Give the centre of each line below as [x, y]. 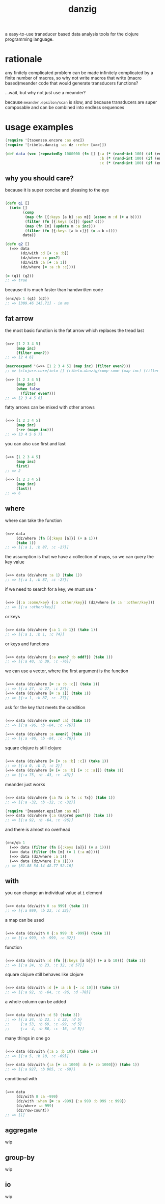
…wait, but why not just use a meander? [45, 93]
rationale [24, 59]
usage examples [39, 127]
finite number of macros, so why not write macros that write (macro [73, 78]
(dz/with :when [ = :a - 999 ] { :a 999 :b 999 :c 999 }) [71, 1101]
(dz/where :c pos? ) [40, 258]
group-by [20, 1157]
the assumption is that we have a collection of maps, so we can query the [80, 557]
